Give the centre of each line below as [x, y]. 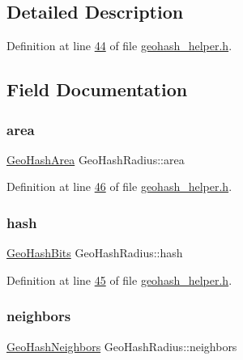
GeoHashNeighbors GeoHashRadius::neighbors [122, 346]
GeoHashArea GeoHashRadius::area [96, 159]
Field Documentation [97, 89]
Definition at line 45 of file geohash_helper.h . [119, 280]
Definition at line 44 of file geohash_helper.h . [119, 46]
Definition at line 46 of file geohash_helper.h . [119, 186]
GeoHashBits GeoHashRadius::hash [95, 253]
